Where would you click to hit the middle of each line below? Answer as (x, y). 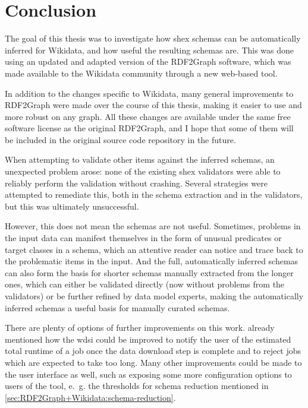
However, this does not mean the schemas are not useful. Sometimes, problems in (153, 226)
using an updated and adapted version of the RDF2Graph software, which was (148, 61)
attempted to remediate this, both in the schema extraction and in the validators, (154, 194)
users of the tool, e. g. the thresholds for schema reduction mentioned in (137, 386)
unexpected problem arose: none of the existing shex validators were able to (143, 171)
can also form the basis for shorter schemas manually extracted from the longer (149, 272)
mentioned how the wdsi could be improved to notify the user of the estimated (148, 339)
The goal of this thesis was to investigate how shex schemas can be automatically (153, 38)
